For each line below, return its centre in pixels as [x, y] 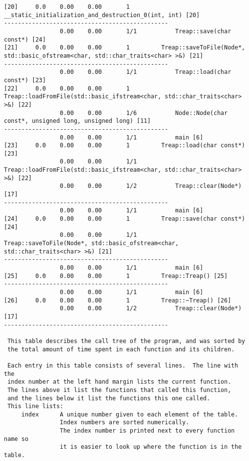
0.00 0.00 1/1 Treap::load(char [145, 72]
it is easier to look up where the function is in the [151, 447]
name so [16, 439]
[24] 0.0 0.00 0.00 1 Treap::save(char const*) [124, 219]
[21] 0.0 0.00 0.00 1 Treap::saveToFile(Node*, [124, 48]
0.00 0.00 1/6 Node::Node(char [144, 113]
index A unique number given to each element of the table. [130, 414]
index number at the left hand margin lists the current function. [119, 382]
